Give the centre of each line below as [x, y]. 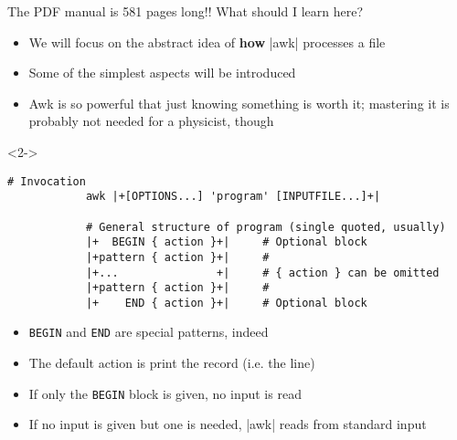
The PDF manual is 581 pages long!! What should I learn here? [186, 11]
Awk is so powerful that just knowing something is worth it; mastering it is [239, 103]
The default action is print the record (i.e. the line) [172, 363]
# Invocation [47, 181]
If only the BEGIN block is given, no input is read [165, 393]
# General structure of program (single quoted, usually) [266, 227]
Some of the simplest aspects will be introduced [162, 73]
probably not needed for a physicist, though [151, 121]
